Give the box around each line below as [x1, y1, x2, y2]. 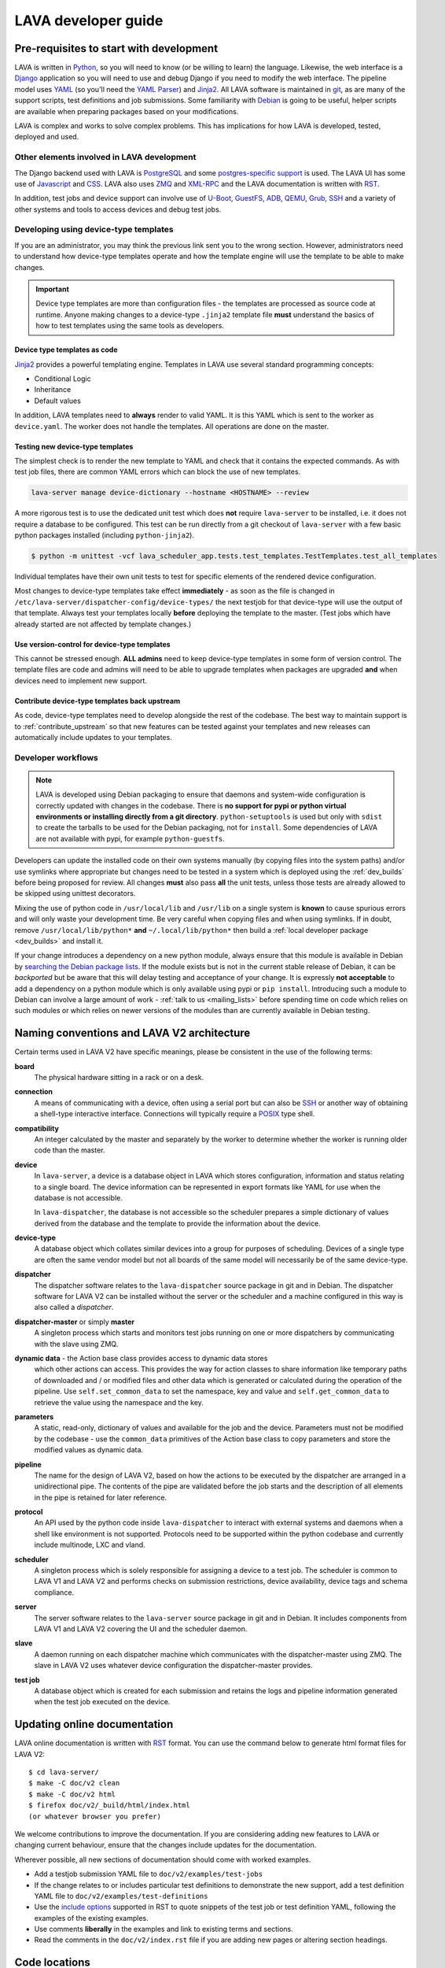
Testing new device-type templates [14, 442, 134, 451]
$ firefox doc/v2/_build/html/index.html [28, 1801, 190, 1810]
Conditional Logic [34, 374, 91, 383]
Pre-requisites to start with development [14, 42, 219, 55]
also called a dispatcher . [34, 1303, 114, 1312]
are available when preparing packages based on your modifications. [14, 106, 239, 116]
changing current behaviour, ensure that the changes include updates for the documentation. [14, 1840, 317, 1850]
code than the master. [34, 1145, 105, 1155]
